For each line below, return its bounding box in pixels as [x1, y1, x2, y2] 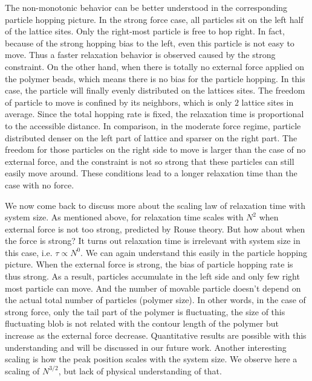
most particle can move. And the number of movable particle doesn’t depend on [5, 281, 301, 294]
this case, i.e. [5, 246, 53, 258]
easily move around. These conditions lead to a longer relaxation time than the [5, 167, 297, 179]
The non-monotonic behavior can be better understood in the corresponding [5, 1, 288, 13]
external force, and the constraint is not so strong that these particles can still [5, 155, 294, 167]
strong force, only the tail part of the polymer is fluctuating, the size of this [5, 305, 285, 318]
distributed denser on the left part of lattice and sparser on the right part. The [5, 131, 297, 144]
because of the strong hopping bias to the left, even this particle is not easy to [5, 36, 294, 49]
